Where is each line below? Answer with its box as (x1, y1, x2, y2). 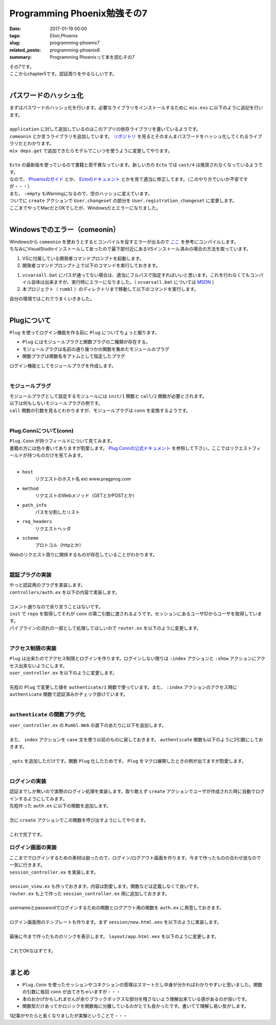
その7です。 (9, 63, 34, 70)
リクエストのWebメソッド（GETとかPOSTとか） (35, 492, 137, 498)
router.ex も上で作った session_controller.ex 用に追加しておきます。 (9, 890, 170, 897)
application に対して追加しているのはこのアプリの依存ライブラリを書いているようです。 (9, 126, 201, 132)
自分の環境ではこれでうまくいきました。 (9, 295, 95, 302)
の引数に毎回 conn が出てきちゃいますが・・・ (22, 989, 121, 995)
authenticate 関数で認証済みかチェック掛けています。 (9, 691, 128, 697)
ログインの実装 (9, 778, 47, 785)
